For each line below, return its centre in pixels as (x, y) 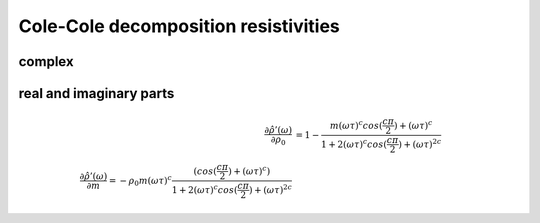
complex (46, 61)
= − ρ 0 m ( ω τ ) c (140, 181)
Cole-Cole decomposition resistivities (179, 26)
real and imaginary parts (96, 93)
